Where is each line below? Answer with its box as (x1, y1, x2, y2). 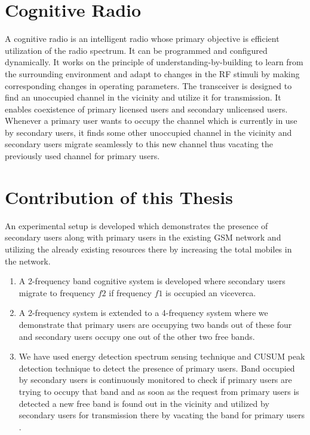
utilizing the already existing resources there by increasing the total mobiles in (5, 242, 292, 255)
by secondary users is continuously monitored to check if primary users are (19, 373, 292, 386)
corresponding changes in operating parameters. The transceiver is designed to (5, 79, 292, 92)
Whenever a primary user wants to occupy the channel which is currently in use (5, 114, 297, 127)
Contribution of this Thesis (5, 184, 233, 209)
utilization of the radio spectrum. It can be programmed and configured (5, 44, 268, 56)
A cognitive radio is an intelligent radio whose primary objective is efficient (5, 32, 280, 45)
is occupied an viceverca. (165, 286, 256, 299)
